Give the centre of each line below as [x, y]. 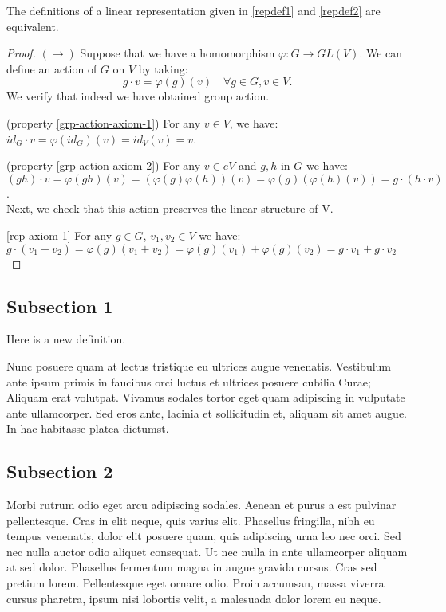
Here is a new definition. [66, 339]
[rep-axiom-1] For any [59, 235]
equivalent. [33, 26]
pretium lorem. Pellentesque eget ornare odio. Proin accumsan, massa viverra [195, 583]
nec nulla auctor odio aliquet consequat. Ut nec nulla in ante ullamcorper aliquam [207, 551]
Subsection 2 [60, 471]
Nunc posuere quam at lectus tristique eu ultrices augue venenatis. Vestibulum [199, 365]
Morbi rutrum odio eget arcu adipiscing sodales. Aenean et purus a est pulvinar [201, 505]
